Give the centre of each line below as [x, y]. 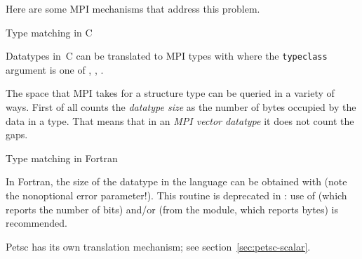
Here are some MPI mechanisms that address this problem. [133, 8]
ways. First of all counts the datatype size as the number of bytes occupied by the [181, 107]
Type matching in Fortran [62, 158]
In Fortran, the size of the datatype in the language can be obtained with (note [176, 181]
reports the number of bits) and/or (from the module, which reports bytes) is [172, 209]
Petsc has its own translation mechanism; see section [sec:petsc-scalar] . [158, 246]
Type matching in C [49, 32]
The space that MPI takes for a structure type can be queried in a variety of [170, 93]
